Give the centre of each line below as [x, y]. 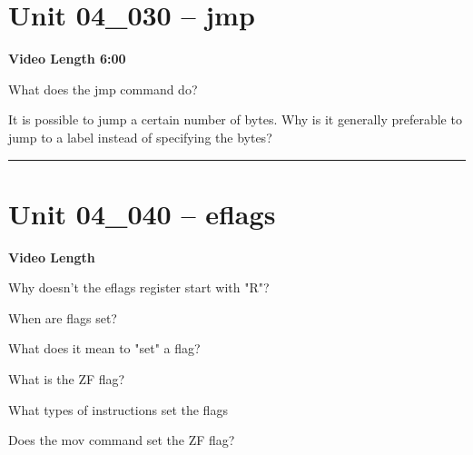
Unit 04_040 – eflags [142, 213]
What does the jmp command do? [103, 89]
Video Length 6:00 [67, 59]
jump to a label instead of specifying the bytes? [140, 137]
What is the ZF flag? [67, 379]
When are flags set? [63, 317]
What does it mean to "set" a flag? [104, 348]
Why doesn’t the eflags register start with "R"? [139, 287]
